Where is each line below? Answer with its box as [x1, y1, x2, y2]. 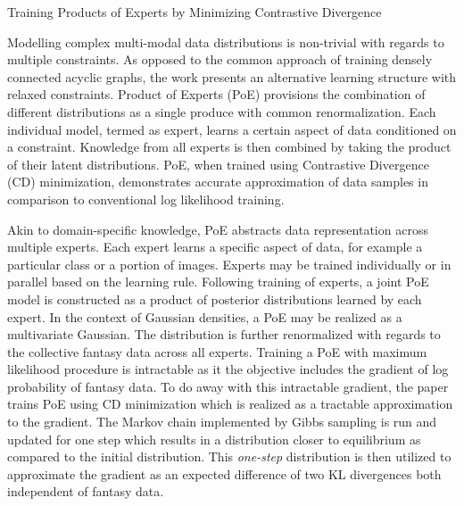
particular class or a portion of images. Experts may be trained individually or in [7, 254, 452, 273]
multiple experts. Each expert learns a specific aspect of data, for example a [7, 237, 423, 256]
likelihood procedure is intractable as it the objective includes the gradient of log [7, 360, 449, 378]
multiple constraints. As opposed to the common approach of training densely [7, 50, 433, 69]
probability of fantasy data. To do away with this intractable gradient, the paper [7, 377, 449, 395]
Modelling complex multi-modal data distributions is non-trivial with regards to [7, 32, 444, 51]
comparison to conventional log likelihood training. [7, 189, 285, 208]
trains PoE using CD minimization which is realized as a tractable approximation [7, 394, 453, 413]
